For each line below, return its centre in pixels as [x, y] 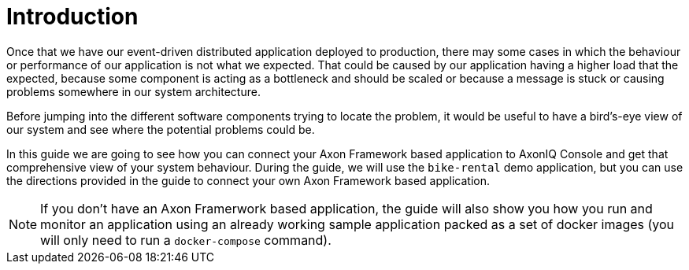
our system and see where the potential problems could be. [161, 129]
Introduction [72, 17]
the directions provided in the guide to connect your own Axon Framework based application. [248, 180]
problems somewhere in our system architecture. [133, 91]
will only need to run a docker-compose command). [186, 240]
